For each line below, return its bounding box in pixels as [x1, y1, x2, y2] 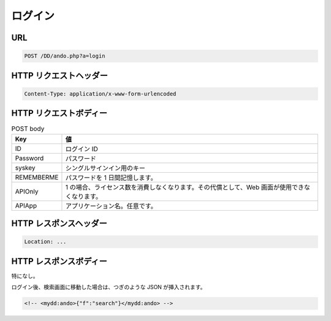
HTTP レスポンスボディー [11, 256, 107, 266]
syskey [15, 163, 36, 172]
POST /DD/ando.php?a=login [24, 53, 105, 59]
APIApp [15, 201, 37, 210]
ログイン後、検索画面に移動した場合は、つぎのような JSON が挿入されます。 [11, 284, 206, 291]
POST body [11, 124, 45, 133]
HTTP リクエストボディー [11, 108, 107, 119]
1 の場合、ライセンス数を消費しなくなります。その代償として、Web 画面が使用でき [65, 183, 305, 191]
